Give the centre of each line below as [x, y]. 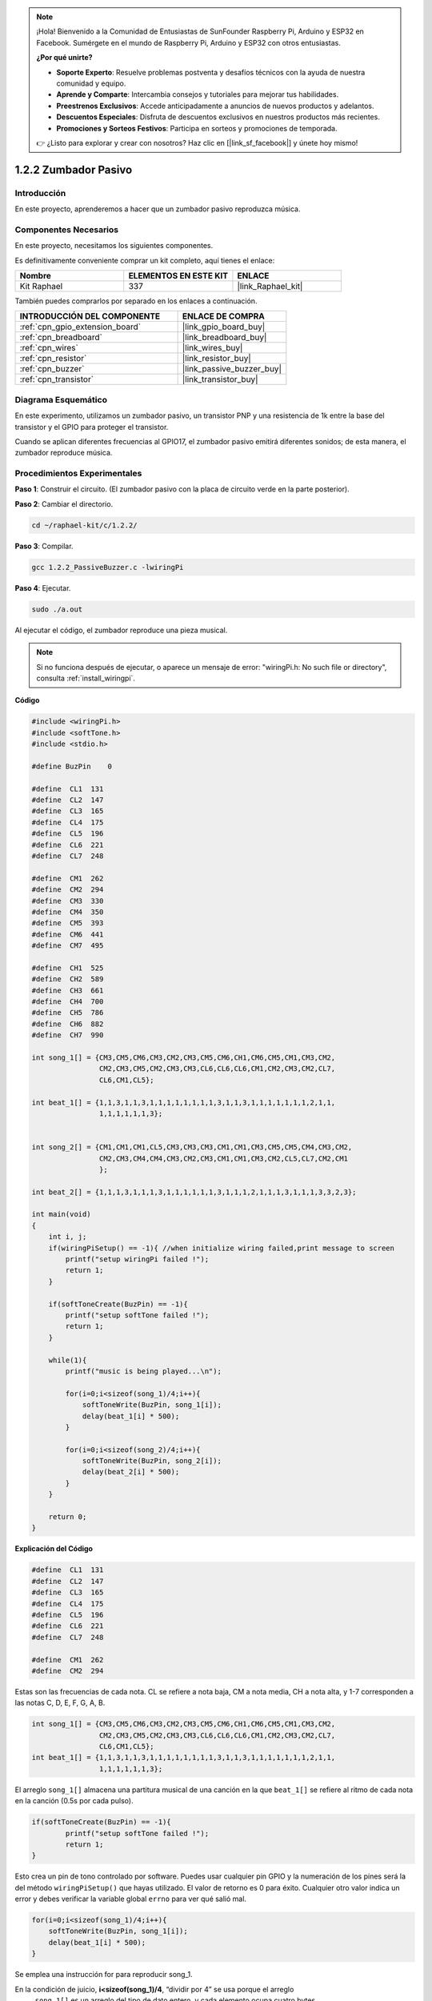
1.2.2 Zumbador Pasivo [74, 169]
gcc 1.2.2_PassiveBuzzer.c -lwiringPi [108, 567]
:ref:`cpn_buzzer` [52, 369]
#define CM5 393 [68, 923]
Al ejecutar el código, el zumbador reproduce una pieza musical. [121, 630]
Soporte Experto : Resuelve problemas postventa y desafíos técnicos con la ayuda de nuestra [211, 72]
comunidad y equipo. [91, 83]
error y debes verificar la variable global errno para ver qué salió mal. [131, 1899]
